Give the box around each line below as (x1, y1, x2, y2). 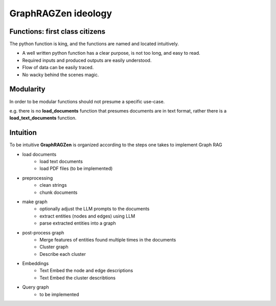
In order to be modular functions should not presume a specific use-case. (9, 98, 165, 104)
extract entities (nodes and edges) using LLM (39, 213, 135, 219)
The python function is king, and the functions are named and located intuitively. (9, 41, 179, 47)
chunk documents (39, 189, 78, 195)
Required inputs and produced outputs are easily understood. (22, 57, 152, 63)
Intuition (9, 128, 37, 137)
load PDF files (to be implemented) (39, 165, 113, 171)
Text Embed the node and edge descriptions (39, 268, 133, 274)
